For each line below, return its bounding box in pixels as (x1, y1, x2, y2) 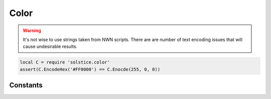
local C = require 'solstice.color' (20, 59, 110, 65)
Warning (23, 27, 41, 33)
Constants (9, 81, 43, 89)
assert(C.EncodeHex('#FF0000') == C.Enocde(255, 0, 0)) (20, 66, 161, 72)
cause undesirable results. (23, 43, 78, 49)
